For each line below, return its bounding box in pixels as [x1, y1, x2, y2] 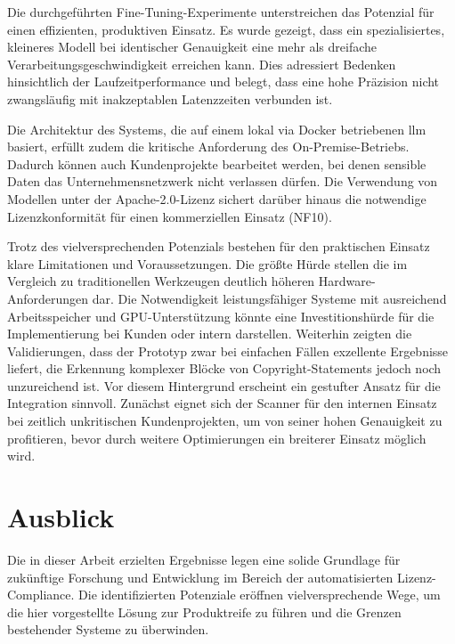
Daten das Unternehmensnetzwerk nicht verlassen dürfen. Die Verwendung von [7, 172, 438, 191]
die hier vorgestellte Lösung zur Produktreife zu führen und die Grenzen [7, 602, 402, 621]
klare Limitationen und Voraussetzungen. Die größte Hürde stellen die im [7, 254, 408, 273]
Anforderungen [7, 289, 89, 307]
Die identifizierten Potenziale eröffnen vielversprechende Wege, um [78, 585, 441, 604]
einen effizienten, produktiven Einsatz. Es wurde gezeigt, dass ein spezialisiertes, [7, 20, 445, 38]
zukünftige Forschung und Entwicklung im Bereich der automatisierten [7, 567, 394, 586]
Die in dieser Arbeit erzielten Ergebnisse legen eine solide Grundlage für [7, 550, 401, 568]
